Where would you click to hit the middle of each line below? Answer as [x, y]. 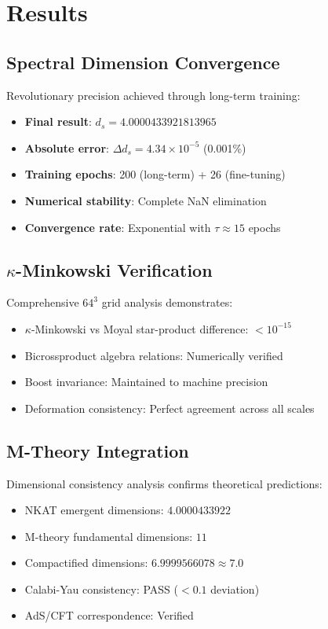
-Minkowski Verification [114, 269]
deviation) [235, 589]
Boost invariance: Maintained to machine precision [146, 382]
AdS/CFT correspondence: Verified [109, 615]
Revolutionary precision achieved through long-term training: [153, 95]
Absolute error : [67, 147]
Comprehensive [43, 302]
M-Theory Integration [98, 450]
